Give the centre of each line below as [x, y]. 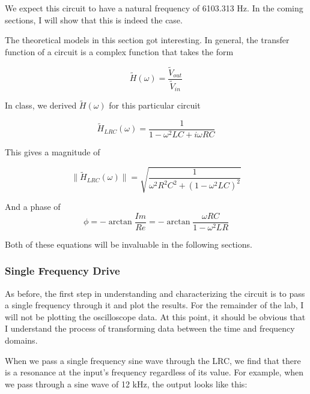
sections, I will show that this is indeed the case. [94, 19]
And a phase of [33, 207]
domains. [21, 340]
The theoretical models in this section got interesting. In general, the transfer [147, 40]
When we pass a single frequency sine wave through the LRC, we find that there [153, 360]
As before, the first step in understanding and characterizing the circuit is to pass [155, 293]
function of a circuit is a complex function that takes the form [119, 51]
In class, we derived [41, 105]
